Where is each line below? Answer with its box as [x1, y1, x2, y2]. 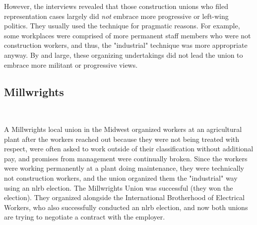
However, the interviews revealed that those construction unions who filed [4, 1, 228, 11]
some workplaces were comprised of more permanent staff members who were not [4, 30, 251, 40]
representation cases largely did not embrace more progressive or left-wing [4, 10, 229, 21]
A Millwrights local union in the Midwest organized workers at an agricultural [4, 123, 242, 134]
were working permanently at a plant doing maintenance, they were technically [4, 163, 244, 173]
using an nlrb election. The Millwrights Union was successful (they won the [4, 182, 233, 193]
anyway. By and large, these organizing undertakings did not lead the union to [4, 49, 243, 60]
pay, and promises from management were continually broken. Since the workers [4, 153, 248, 163]
